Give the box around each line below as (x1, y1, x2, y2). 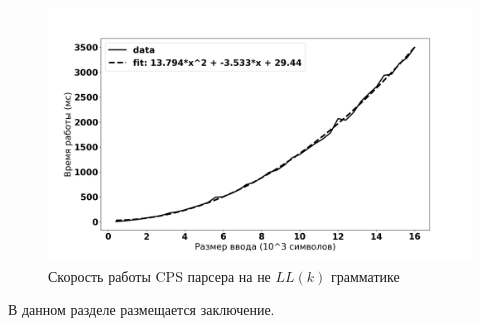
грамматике (331, 265, 400, 286)
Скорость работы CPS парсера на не (48, 265, 271, 286)
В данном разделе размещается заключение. (8, 299, 275, 320)
